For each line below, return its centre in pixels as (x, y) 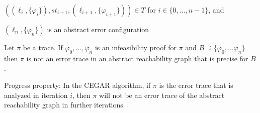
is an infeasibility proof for (136, 47)
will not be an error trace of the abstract (162, 95)
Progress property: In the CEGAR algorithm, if (77, 85)
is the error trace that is (196, 85)
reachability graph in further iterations (64, 105)
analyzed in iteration (36, 95)
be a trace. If (43, 47)
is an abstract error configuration (98, 29)
